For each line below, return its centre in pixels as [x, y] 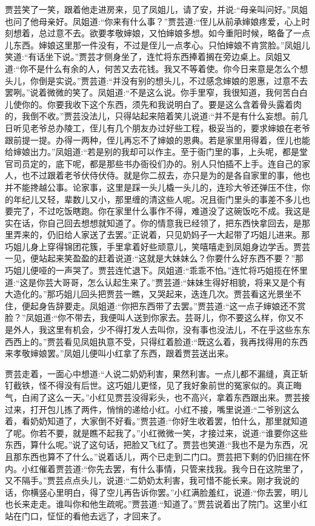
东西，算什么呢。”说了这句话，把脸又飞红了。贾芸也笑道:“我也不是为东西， [152, 445]
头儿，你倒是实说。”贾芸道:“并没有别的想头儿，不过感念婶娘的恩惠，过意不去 [157, 80]
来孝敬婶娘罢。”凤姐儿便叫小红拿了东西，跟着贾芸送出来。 [119, 353]
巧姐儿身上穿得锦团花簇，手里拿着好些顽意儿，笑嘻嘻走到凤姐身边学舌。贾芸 [157, 246]
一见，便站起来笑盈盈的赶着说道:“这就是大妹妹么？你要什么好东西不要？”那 [154, 258]
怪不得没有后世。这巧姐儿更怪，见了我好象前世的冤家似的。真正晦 [170, 385]
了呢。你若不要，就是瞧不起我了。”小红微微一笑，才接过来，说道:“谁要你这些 [157, 432]
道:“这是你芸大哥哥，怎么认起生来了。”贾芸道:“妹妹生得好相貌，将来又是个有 [155, 282]
